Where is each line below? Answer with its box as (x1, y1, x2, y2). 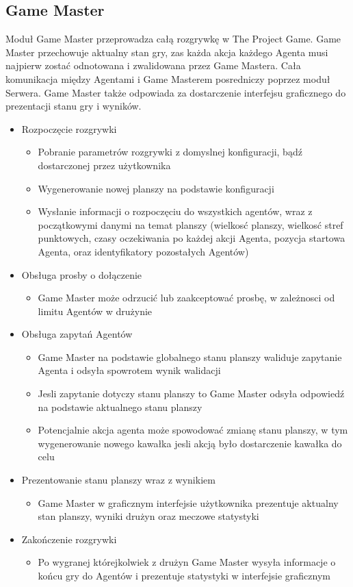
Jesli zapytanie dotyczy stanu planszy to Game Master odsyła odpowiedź (38, 386, 345, 401)
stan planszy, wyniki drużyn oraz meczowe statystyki (38, 509, 259, 523)
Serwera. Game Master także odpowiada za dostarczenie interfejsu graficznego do (5, 85, 346, 99)
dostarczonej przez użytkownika (38, 158, 171, 172)
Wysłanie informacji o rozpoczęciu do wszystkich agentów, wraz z (38, 204, 313, 218)
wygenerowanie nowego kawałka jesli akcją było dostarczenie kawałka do (38, 436, 342, 450)
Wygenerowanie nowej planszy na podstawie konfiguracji (38, 181, 274, 195)
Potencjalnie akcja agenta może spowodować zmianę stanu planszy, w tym (38, 423, 348, 437)
